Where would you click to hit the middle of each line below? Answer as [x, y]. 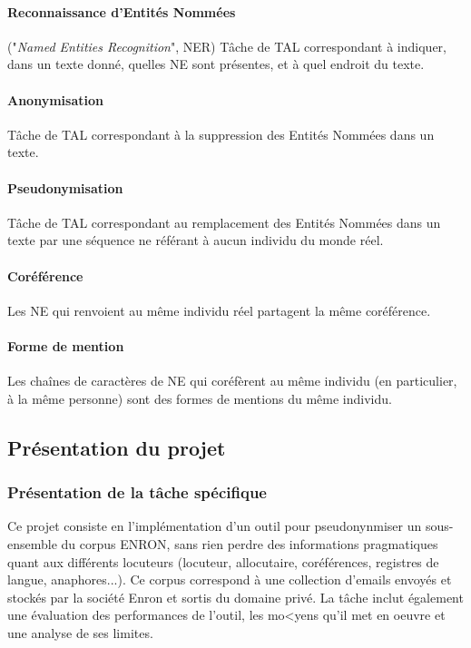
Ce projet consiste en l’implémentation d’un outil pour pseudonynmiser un [215, 526]
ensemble [32, 543]
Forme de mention [66, 345]
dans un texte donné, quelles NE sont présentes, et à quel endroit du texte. [216, 64]
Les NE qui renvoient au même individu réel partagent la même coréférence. [219, 310]
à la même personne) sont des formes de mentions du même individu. [200, 398]
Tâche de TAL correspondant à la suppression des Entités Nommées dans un [221, 134]
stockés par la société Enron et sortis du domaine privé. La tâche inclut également [235, 597]
